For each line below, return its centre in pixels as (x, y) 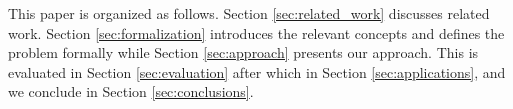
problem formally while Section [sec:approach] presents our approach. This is (243, 52)
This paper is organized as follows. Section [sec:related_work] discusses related (249, 13)
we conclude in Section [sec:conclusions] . (131, 91)
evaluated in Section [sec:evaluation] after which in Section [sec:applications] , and (257, 71)
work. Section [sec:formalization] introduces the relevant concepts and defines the (256, 32)
